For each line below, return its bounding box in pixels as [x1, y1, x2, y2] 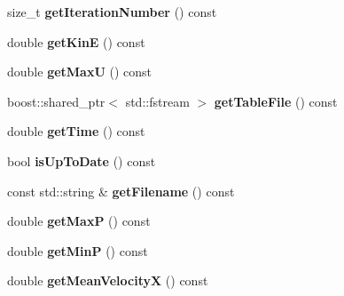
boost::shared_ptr [7, 92, 106, 110]
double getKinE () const [7, 32, 145, 51]
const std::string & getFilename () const [7, 181, 235, 200]
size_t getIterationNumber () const [7, 3, 217, 20]
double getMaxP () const [7, 212, 151, 230]
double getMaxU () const [7, 62, 152, 81]
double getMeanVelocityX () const [7, 271, 208, 290]
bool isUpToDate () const [7, 151, 156, 170]
